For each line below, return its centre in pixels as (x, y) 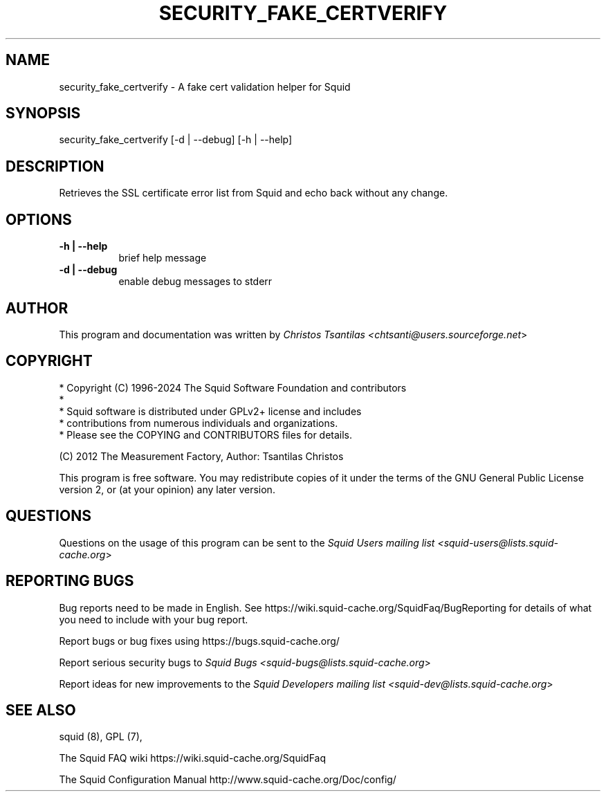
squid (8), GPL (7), (101, 737)
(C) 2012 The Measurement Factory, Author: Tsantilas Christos (201, 456)
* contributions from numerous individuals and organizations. (199, 423)
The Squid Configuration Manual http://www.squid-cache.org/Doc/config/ (228, 780)
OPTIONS (39, 219)
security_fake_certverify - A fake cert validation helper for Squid (205, 86)
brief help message (163, 258)
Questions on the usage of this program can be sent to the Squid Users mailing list (247, 542)
